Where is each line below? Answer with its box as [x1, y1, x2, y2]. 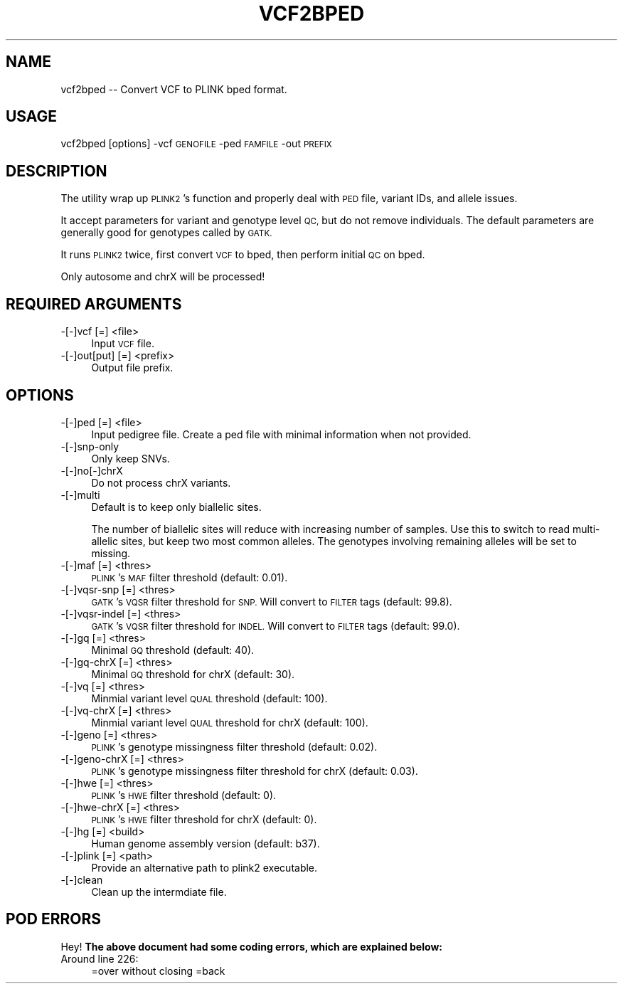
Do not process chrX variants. [91, 476, 231, 489]
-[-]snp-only [60, 440, 119, 453]
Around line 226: [60, 952, 139, 965]
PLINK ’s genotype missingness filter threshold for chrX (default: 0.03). [91, 764, 418, 777]
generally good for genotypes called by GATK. [60, 226, 272, 239]
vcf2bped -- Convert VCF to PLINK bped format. [60, 83, 287, 95]
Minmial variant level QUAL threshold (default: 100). [91, 692, 328, 704]
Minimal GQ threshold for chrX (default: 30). [91, 667, 295, 680]
